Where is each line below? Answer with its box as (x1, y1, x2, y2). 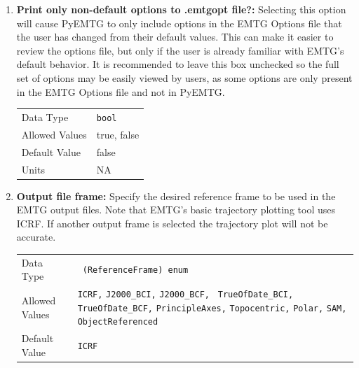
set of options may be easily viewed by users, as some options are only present (16, 70, 353, 85)
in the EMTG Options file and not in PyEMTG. (16, 84, 225, 99)
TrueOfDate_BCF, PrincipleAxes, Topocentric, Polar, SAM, (77, 303, 347, 313)
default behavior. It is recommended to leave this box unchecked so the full (16, 57, 339, 71)
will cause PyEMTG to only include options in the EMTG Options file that (16, 15, 342, 30)
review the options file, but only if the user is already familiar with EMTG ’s (16, 43, 344, 57)
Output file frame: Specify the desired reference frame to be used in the (16, 188, 336, 203)
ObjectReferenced (77, 317, 158, 327)
